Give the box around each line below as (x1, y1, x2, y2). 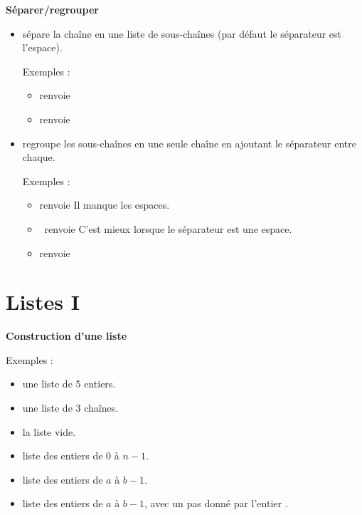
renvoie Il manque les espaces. (39, 197, 170, 212)
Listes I (6, 287, 80, 316)
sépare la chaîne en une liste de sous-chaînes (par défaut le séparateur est (22, 26, 342, 41)
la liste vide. (22, 424, 76, 439)
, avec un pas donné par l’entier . (144, 496, 288, 511)
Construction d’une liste (6, 328, 127, 343)
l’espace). (22, 40, 63, 55)
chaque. (22, 150, 55, 165)
